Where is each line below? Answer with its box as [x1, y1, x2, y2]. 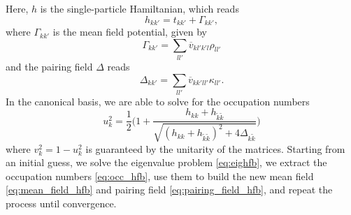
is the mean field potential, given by [52, 24, 208, 39]
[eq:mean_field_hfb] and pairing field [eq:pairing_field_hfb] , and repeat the [6, 182, 333, 197]
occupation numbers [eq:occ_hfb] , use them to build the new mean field [6, 168, 314, 183]
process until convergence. [6, 196, 117, 211]
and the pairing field [6, 59, 93, 73]
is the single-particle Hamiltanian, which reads [40, 1, 239, 15]
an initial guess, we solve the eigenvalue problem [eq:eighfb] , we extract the [6, 155, 327, 170]
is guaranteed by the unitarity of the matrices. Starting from [85, 141, 345, 156]
